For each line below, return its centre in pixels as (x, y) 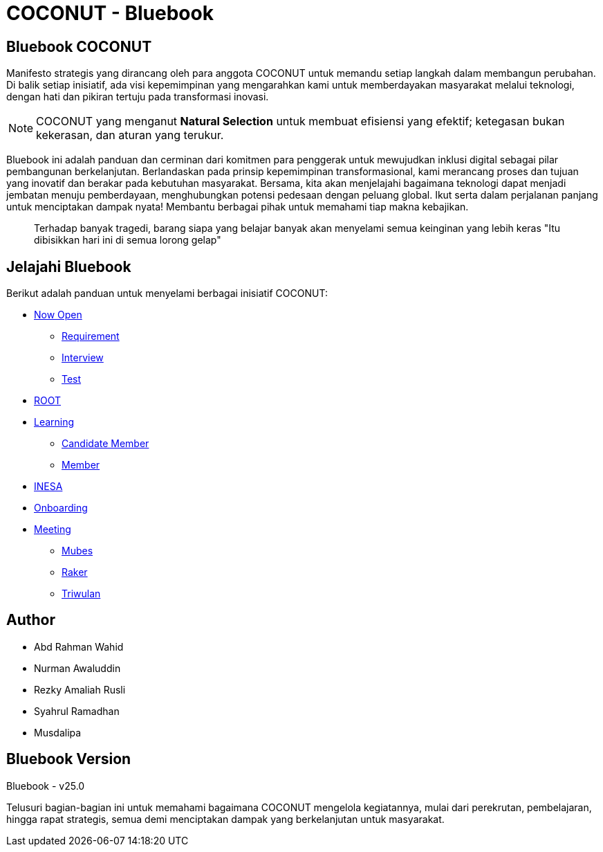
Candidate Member (105, 444)
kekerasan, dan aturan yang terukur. (130, 135)
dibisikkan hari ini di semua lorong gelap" (128, 240)
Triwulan (81, 594)
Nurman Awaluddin (77, 668)
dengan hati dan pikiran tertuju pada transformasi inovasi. (138, 97)
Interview (83, 358)
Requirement (91, 336)
